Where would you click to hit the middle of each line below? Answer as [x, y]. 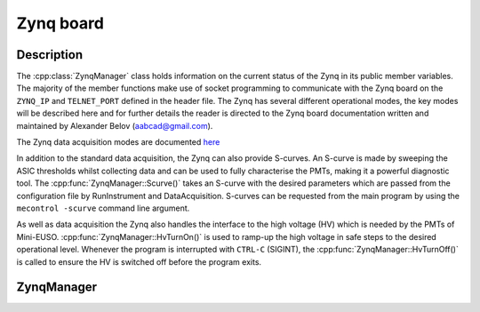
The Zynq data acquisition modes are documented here [118, 142]
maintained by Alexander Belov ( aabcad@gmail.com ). [115, 125]
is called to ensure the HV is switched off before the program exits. [139, 261]
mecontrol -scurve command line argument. [103, 208]
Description [50, 55]
